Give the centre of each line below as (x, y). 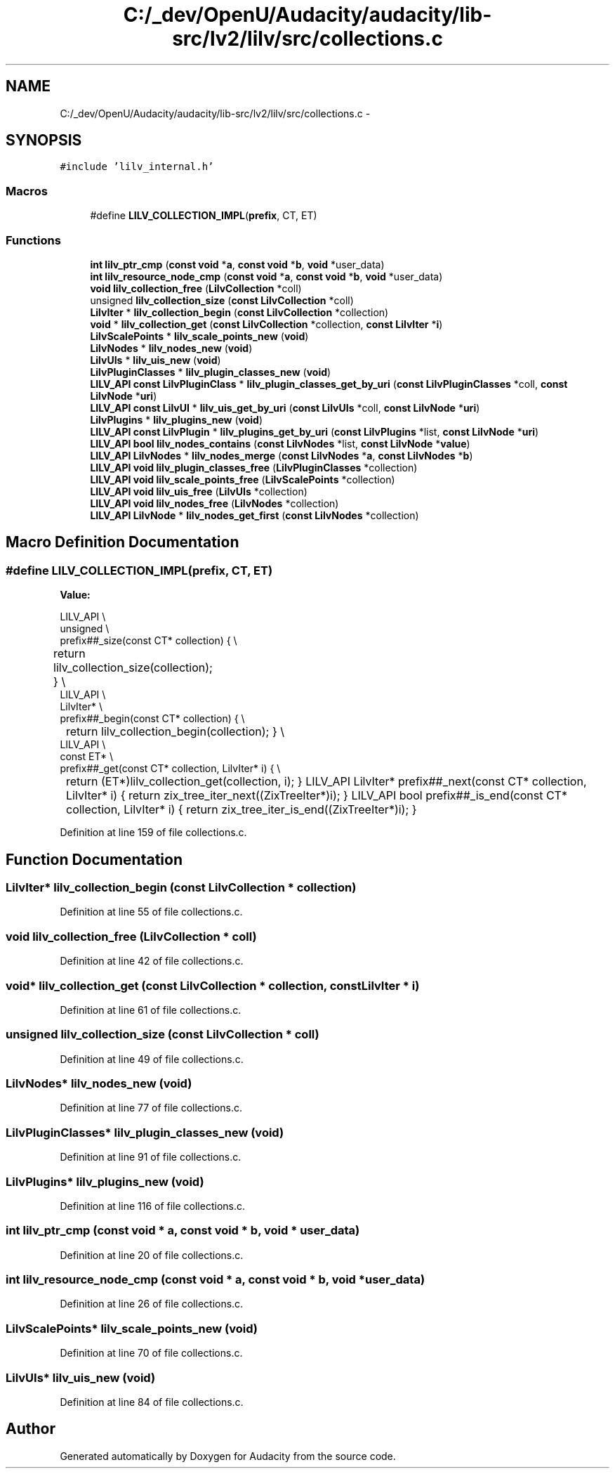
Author (31, 1429)
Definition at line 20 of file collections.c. (152, 1255)
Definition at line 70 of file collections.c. (151, 1353)
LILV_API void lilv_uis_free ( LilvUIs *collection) (199, 491)
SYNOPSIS (44, 141)
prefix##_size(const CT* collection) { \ (148, 641)
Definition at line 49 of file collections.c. (152, 1059)
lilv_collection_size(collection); (133, 668)
